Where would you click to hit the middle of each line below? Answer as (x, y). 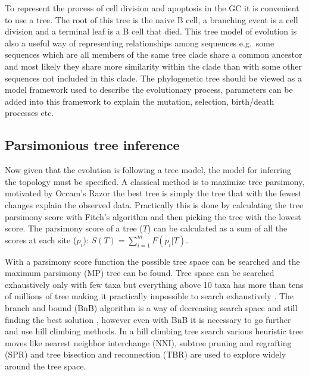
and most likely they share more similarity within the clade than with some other (153, 66)
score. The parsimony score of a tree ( (74, 228)
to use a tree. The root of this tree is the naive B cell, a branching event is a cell (152, 19)
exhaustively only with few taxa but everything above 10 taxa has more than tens (154, 284)
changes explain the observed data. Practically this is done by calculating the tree (154, 204)
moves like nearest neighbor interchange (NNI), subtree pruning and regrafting (148, 342)
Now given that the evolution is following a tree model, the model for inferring (148, 170)
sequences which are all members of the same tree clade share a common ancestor (154, 54)
